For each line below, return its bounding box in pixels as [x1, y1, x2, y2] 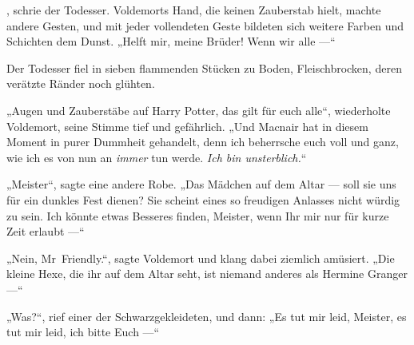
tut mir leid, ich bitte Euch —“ [6, 323, 160, 340]
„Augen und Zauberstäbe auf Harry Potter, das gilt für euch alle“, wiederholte [6, 101, 391, 118]
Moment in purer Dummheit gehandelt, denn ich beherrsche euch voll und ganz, [6, 133, 399, 150]
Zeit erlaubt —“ [6, 223, 85, 240]
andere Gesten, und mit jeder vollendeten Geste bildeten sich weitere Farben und [6, 17, 404, 34]
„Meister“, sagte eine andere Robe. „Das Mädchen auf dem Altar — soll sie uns [6, 176, 396, 192]
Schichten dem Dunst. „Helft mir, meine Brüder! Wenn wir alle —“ [6, 33, 336, 50]
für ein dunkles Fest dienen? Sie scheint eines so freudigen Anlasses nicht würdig [6, 191, 400, 208]
